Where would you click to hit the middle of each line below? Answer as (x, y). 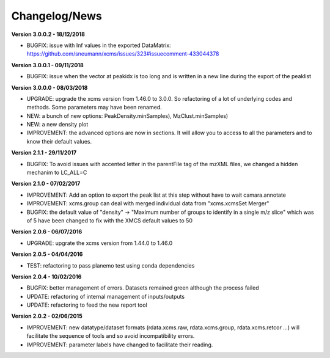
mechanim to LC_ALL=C (57, 173)
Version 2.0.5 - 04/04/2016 (47, 254)
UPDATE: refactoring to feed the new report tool (87, 305)
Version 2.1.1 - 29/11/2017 (44, 153)
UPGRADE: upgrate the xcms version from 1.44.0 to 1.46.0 (100, 243)
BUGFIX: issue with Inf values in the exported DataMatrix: (99, 45)
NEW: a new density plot (57, 125)
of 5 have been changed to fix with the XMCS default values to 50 (109, 221)
